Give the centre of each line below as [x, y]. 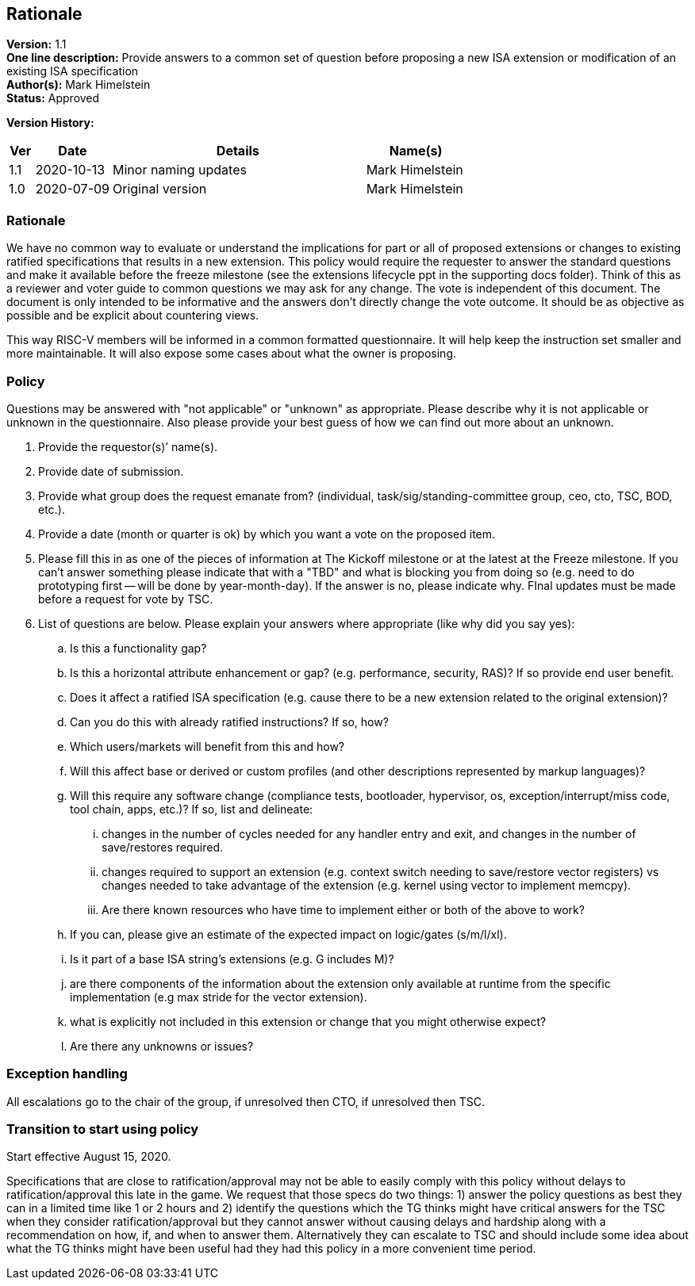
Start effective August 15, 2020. [89, 1157]
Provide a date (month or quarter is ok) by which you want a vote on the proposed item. [267, 534]
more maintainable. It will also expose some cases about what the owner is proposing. [231, 354]
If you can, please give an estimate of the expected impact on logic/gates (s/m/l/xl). [288, 934]
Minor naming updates [180, 170]
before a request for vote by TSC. [126, 599]
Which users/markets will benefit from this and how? [207, 746]
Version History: [50, 123]
